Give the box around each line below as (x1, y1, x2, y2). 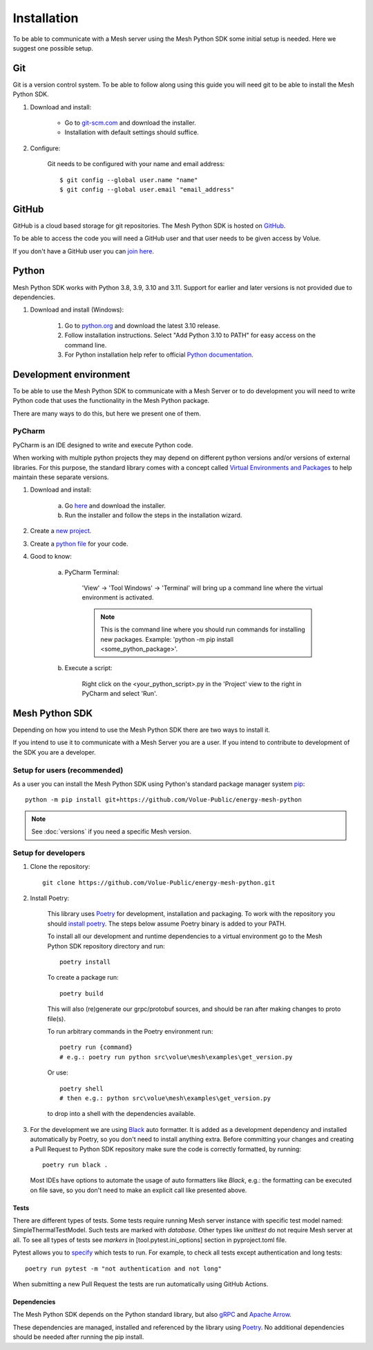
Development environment (12, 368, 131, 380)
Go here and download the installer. (64, 501, 166, 510)
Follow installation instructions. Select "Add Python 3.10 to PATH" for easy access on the (64, 331, 316, 339)
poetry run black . (42, 1160, 108, 1169)
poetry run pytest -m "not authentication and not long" (25, 1264, 222, 1272)
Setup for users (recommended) (12, 765, 124, 775)
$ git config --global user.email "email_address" (59, 186, 235, 193)
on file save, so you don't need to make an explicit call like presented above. (30, 1186, 247, 1194)
